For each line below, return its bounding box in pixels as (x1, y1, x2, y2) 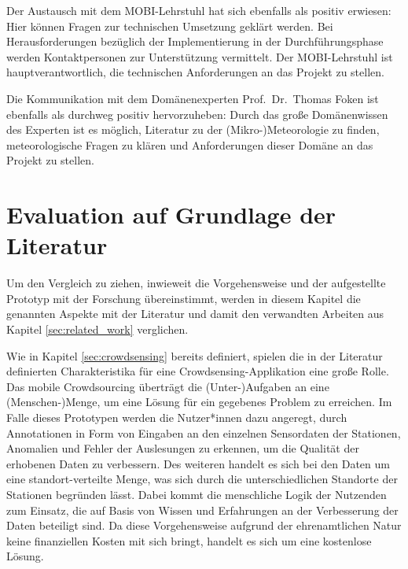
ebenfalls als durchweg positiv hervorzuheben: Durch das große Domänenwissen (6, 105, 388, 122)
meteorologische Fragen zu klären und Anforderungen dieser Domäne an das (6, 136, 373, 153)
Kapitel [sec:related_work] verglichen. (6, 321, 189, 338)
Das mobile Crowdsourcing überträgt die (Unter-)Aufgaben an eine (6, 378, 329, 394)
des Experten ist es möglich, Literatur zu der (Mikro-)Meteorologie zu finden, (6, 121, 380, 138)
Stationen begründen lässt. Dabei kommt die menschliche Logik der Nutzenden (6, 486, 387, 502)
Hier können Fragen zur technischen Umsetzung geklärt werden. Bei (6, 17, 333, 34)
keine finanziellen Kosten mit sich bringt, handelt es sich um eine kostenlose (6, 532, 372, 549)
